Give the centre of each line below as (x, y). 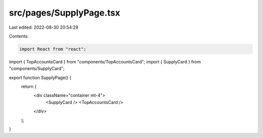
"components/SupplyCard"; (37, 69)
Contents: (19, 36)
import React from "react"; (53, 49)
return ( (29, 87)
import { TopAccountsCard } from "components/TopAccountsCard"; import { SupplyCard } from (105, 61)
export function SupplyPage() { (40, 78)
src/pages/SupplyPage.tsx (65, 13)
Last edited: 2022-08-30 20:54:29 (44, 27)
